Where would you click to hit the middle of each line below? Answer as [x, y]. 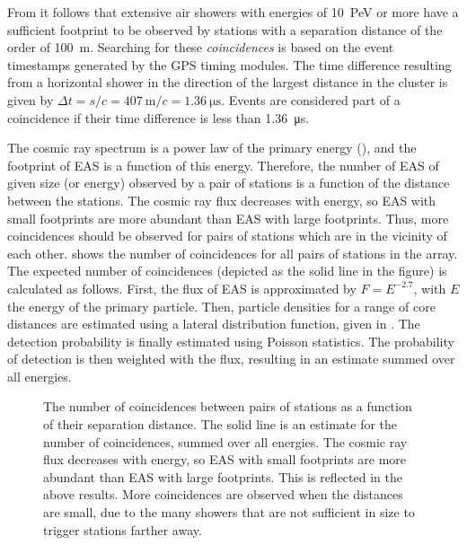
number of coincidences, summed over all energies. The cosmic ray [225, 441]
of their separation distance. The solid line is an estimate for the [220, 424]
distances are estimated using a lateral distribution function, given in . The [214, 324]
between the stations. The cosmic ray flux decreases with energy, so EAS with [222, 200]
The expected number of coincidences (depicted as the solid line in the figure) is [227, 271]
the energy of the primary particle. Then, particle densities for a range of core [221, 306]
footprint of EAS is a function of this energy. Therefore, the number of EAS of [223, 165]
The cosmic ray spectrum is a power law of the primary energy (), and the [212, 148]
